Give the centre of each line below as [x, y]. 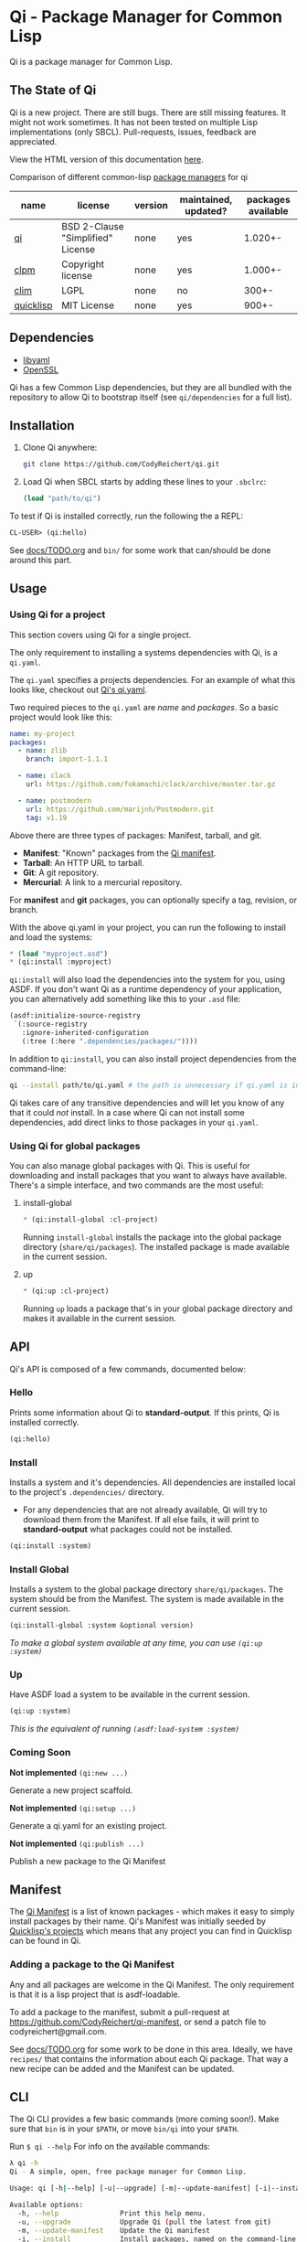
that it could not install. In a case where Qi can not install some [127, 1112]
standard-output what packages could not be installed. [127, 1530]
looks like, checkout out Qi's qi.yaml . [79, 689]
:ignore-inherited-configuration [85, 1033]
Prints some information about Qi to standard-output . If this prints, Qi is [145, 1412]
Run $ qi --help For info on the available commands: [110, 2147]
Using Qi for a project [58, 614]
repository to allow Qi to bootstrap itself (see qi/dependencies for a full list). [151, 397]
